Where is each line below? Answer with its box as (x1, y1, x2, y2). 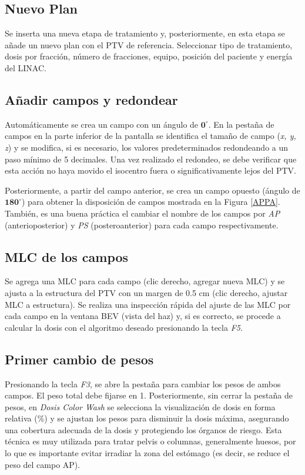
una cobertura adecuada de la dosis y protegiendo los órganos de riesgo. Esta (5, 423, 282, 436)
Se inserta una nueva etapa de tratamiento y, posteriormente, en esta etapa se (5, 27, 285, 39)
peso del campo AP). (5, 458, 81, 470)
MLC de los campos (5, 247, 129, 265)
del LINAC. (5, 61, 46, 74)
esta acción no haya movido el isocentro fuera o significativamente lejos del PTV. (5, 164, 296, 177)
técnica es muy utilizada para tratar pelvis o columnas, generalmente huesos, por (5, 435, 296, 447)
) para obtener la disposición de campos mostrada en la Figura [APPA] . (21, 195, 280, 208)
